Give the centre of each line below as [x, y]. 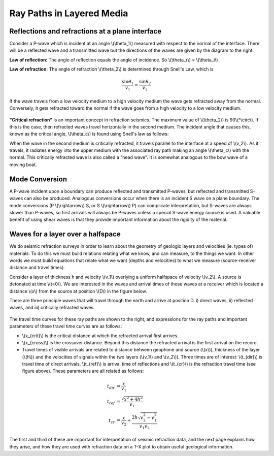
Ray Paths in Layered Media [69, 13]
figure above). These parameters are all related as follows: [83, 371]
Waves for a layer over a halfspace [65, 234]
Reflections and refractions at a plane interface [85, 31]
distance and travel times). [37, 268]
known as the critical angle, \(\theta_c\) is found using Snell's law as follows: [89, 134]
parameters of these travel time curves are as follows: [66, 326]
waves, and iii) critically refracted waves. [52, 308]
